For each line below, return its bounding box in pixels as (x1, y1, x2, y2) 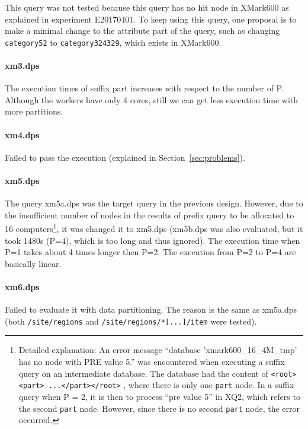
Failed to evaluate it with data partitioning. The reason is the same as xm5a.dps (5, 303, 297, 316)
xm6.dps (5, 281, 40, 293)
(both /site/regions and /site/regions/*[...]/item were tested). (5, 314, 257, 327)
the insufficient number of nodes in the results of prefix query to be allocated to (5, 208, 294, 221)
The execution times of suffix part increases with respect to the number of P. (5, 82, 284, 94)
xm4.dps (5, 128, 40, 141)
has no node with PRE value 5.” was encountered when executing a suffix (18, 355, 285, 368)
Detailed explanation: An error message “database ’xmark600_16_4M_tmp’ (18, 344, 297, 356)
